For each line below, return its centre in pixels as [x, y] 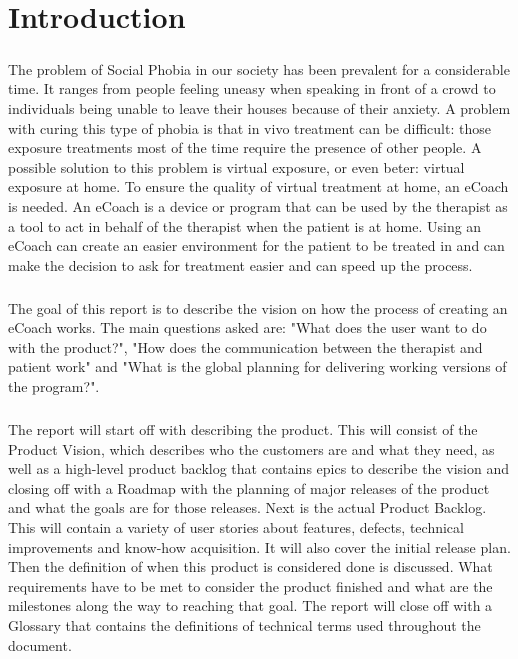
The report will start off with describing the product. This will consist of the [243, 429]
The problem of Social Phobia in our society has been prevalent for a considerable [259, 68]
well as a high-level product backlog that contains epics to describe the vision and [258, 468]
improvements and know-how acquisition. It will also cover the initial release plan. [259, 546]
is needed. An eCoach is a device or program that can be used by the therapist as [258, 205]
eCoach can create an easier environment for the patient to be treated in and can [256, 245]
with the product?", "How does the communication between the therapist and [245, 346]
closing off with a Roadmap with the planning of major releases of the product [249, 487]
